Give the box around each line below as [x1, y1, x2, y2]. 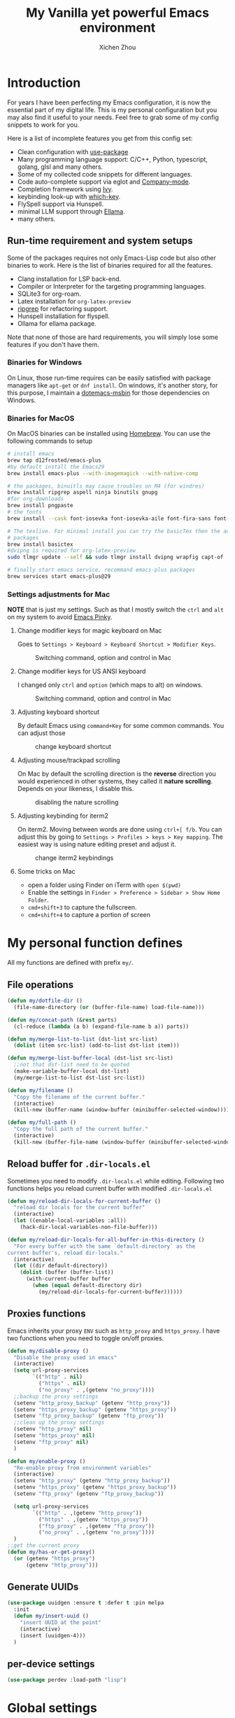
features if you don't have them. [7, 340, 99, 348]
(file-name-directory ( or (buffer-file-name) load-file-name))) [13, 1003, 205, 1010]
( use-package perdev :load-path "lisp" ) [7, 1677, 127, 1684]
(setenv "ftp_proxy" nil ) [13, 1438, 90, 1445]
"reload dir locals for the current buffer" [13, 1204, 145, 1211]
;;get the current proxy [7, 1542, 80, 1549]
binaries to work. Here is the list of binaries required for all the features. [7, 261, 213, 269]
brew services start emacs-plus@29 [7, 573, 111, 580]
